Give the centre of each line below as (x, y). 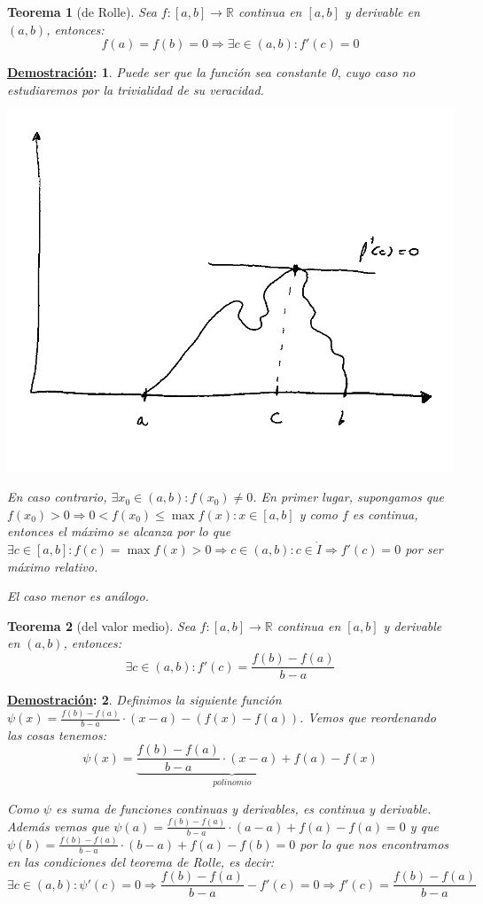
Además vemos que (58, 826)
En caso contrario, (57, 497)
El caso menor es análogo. (78, 596)
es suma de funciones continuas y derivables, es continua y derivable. (243, 808)
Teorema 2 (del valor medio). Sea (101, 625)
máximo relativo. (53, 566)
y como (318, 514)
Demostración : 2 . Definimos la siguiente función (144, 700)
